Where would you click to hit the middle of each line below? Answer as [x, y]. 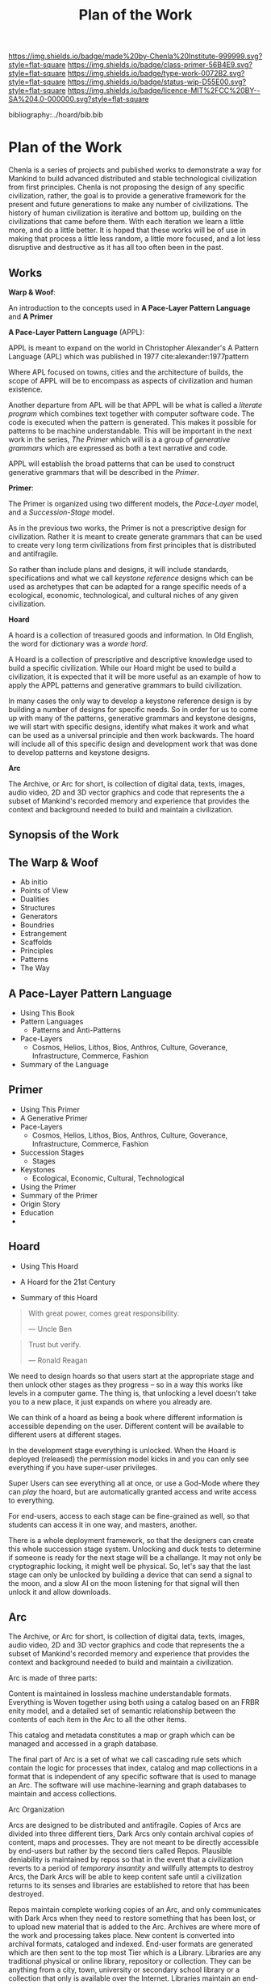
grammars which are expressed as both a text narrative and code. [118, 447]
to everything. [31, 1500]
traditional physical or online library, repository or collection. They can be [130, 1961]
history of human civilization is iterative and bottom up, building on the [125, 213]
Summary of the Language [64, 1064]
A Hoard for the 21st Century [68, 1282]
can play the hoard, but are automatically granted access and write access [132, 1491]
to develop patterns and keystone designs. [79, 752]
